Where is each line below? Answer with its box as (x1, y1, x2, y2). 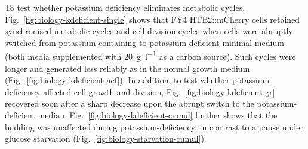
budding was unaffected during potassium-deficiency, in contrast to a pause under (5, 120, 303, 133)
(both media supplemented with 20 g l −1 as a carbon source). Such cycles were (5, 48, 296, 63)
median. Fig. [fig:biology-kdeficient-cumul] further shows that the (38, 109, 278, 121)
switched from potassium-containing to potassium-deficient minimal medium (5, 36, 284, 48)
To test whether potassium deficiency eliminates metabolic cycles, (5, 1, 245, 13)
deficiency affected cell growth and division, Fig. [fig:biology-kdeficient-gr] (5, 85, 275, 98)
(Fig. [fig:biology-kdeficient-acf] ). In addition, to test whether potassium (5, 74, 270, 86)
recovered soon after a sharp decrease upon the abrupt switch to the (5, 97, 254, 110)
